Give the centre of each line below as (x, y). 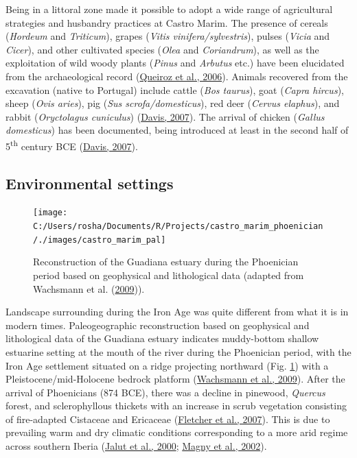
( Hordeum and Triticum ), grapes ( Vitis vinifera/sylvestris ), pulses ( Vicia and (168, 36)
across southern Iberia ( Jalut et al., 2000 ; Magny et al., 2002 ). (136, 446)
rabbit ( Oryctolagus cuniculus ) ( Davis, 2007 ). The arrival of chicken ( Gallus (165, 116)
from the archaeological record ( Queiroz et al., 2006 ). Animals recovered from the (177, 76)
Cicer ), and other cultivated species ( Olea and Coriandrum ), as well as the (162, 49)
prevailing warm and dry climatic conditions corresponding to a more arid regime (177, 432)
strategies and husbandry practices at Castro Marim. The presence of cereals (167, 22)
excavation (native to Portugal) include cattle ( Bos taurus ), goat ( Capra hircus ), (175, 89)
